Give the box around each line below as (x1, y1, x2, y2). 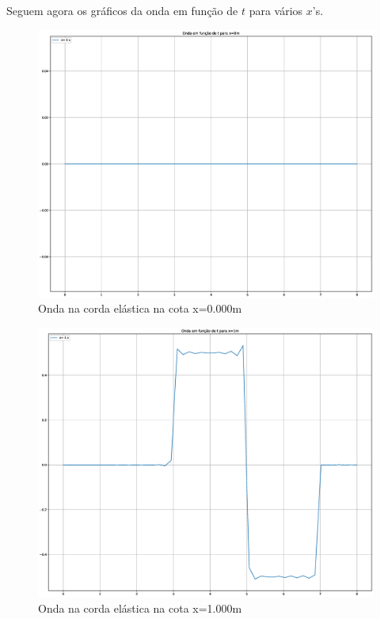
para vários (249, 2, 303, 18)
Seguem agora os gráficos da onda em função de (6, 2, 238, 18)
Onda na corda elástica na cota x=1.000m (38, 599, 242, 616)
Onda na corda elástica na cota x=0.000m (38, 300, 242, 317)
